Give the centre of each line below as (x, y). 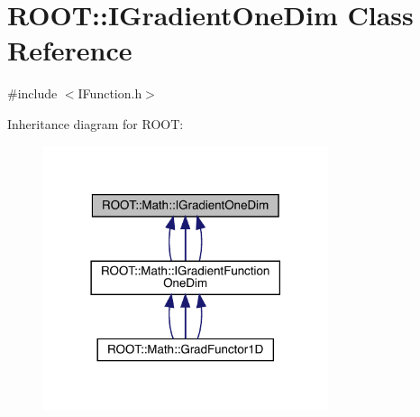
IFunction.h (110, 93)
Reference (70, 50)
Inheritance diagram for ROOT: (96, 123)
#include (32, 93)
